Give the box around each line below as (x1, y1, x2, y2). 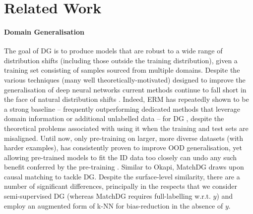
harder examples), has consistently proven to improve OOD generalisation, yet (4, 142, 242, 153)
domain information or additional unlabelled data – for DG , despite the (4, 113, 224, 124)
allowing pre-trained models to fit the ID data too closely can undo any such (4, 152, 237, 162)
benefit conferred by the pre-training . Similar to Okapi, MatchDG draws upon (4, 162, 244, 172)
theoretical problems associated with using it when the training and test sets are (4, 123, 249, 133)
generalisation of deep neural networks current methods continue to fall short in (4, 84, 247, 94)
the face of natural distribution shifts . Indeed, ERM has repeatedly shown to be (4, 94, 249, 104)
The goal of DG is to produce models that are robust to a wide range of (4, 45, 223, 56)
